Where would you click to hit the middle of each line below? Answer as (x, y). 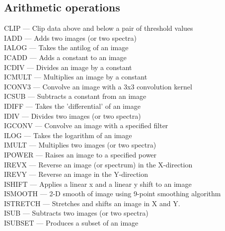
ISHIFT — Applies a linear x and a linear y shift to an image (98, 184)
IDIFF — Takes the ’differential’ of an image (72, 106)
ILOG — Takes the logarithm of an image (68, 135)
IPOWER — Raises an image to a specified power (80, 154)
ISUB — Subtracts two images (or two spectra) (76, 213)
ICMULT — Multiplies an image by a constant (76, 77)
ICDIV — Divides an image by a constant (68, 67)
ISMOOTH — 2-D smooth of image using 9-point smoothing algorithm (112, 193)
